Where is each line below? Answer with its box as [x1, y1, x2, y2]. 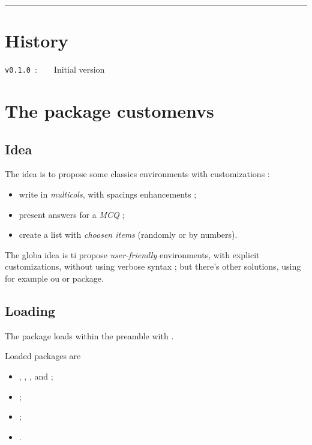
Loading [5, 301, 55, 319]
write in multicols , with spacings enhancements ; [19, 187, 197, 200]
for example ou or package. [5, 271, 104, 284]
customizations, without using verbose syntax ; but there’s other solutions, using [5, 260, 301, 273]
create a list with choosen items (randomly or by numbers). [19, 228, 238, 241]
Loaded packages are [5, 350, 81, 362]
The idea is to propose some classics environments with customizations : [5, 168, 270, 180]
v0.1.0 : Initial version [5, 63, 105, 76]
